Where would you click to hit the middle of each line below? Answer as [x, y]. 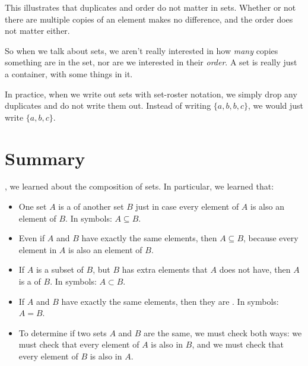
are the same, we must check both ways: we [223, 332]
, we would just [276, 105]
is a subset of [60, 269]
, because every [271, 238]
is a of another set [91, 206]
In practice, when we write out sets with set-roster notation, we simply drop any [151, 94]
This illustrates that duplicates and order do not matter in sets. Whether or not [150, 7]
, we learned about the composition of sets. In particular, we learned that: [139, 186]
